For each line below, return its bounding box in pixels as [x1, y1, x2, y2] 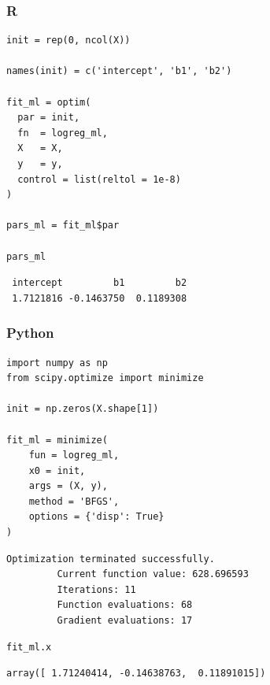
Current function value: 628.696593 [57, 568, 249, 580]
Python [6, 323, 54, 342]
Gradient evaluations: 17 [57, 615, 193, 627]
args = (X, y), [28, 480, 108, 492]
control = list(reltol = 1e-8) [17, 173, 181, 185]
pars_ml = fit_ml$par [6, 220, 120, 231]
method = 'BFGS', [28, 495, 120, 507]
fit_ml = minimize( [6, 434, 108, 446]
